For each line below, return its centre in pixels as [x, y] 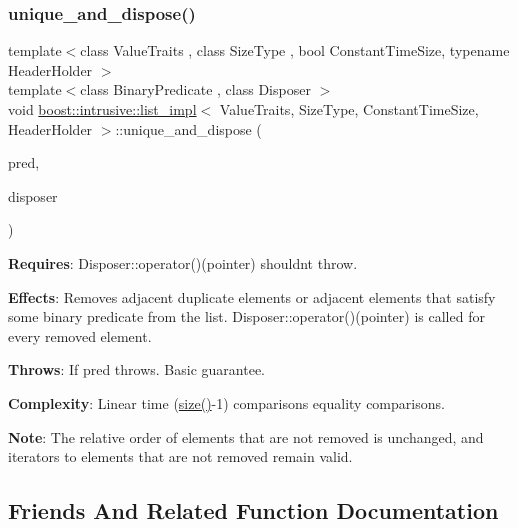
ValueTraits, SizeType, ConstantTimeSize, [349, 109]
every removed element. [80, 335]
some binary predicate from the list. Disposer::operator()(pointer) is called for [246, 316]
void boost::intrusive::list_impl [102, 109]
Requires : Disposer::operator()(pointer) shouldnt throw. [183, 262]
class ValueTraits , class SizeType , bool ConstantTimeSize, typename [295, 50]
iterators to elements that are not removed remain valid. [180, 456]
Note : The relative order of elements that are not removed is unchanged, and [246, 436]
